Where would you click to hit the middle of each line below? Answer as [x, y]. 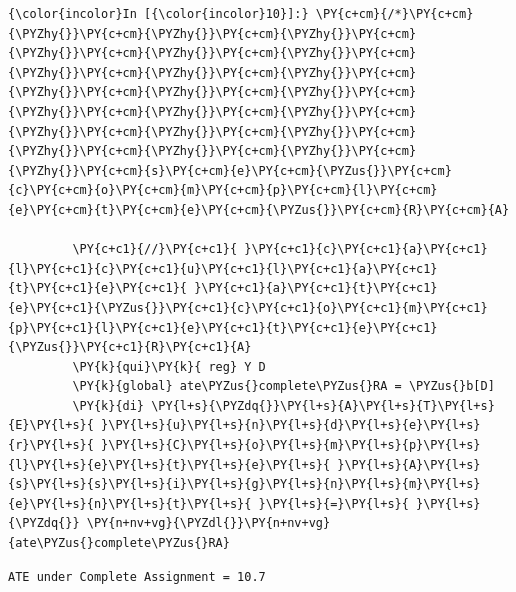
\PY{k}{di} [108, 405]
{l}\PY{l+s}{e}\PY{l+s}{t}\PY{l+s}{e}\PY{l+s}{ [169, 464]
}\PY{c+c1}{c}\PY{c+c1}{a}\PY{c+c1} [366, 249]
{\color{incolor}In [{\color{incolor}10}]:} [158, 14]
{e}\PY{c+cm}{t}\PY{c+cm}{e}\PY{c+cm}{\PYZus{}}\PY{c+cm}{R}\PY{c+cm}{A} [259, 209]
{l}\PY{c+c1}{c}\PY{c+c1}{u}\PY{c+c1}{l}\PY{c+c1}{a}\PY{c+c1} [223, 268]
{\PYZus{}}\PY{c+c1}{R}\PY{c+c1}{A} [130, 347]
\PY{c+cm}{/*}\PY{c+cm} [394, 14]
